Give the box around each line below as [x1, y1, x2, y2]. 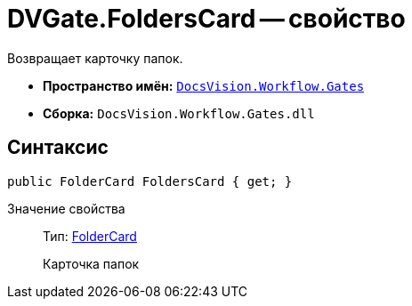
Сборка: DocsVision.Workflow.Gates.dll [43, 105, 315, 121]
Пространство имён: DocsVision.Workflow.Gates [43, 77, 365, 93]
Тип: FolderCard [43, 228, 137, 244]
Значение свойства [7, 200, 125, 216]
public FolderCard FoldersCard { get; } [7, 173, 293, 189]
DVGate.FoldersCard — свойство [7, 4, 406, 34]
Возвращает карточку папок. [7, 50, 183, 66]
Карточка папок [43, 255, 140, 271]
